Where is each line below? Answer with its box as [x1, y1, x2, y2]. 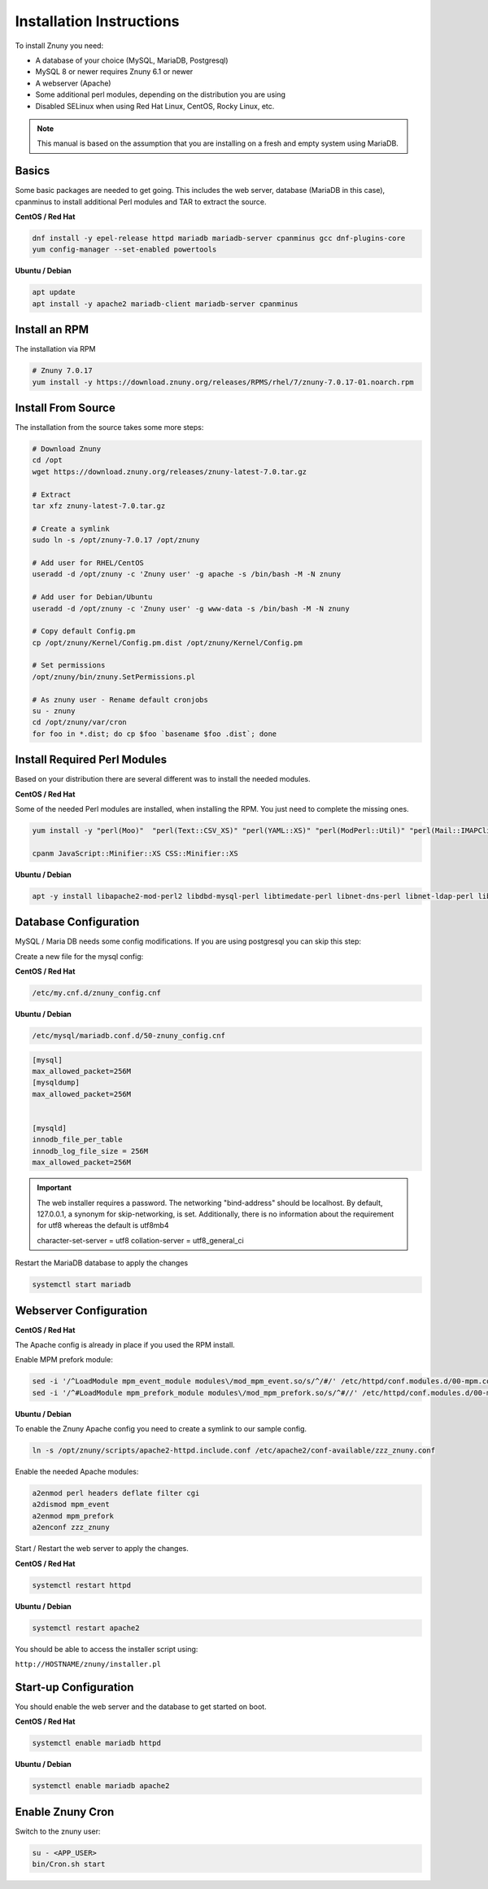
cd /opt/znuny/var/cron [32, 717, 128, 727]
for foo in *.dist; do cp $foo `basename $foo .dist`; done [32, 729, 277, 739]
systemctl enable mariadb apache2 [32, 1782, 170, 1790]
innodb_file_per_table [32, 1135, 123, 1144]
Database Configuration [15, 915, 140, 929]
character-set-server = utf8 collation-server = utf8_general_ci [37, 1235, 244, 1245]
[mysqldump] [32, 1078, 81, 1087]
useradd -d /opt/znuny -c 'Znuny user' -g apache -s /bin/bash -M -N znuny [32, 570, 342, 579]
